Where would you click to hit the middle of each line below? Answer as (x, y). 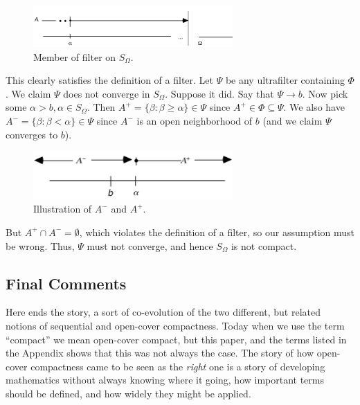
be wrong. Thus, (40, 245)
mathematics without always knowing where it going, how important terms (165, 380)
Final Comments (66, 283)
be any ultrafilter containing (285, 80)
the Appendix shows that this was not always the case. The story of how (160, 353)
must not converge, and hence (150, 245)
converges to (32, 134)
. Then (101, 107)
